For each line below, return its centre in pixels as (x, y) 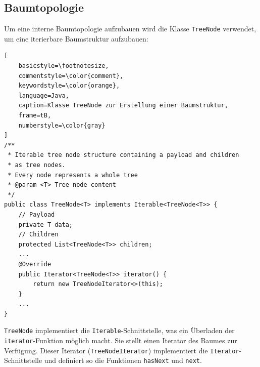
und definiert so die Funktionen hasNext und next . (123, 360)
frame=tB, (35, 116)
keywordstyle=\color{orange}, (69, 86)
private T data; (46, 225)
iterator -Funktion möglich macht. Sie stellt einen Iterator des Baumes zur (121, 340)
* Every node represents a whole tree (73, 175)
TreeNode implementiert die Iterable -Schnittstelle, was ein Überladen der (119, 330)
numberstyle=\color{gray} (62, 125)
